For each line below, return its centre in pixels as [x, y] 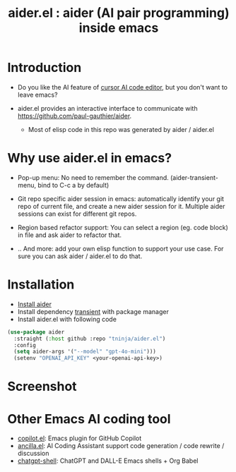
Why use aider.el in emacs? [89, 158]
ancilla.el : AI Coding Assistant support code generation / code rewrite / [121, 446]
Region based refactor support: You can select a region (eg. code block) [123, 227]
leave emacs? [37, 95]
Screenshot [42, 387]
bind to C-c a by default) [73, 185]
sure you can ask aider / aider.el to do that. [80, 256]
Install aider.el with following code [67, 319]
